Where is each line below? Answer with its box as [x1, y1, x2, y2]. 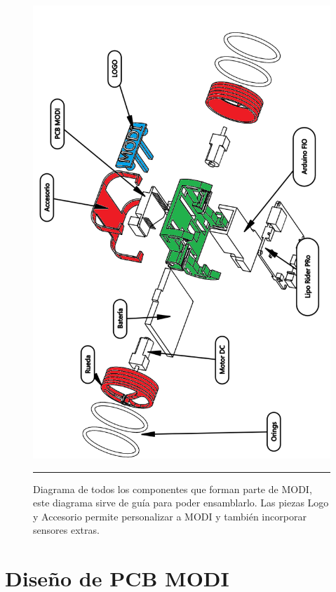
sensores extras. [33, 523, 100, 537]
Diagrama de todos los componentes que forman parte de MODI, [33, 481, 312, 496]
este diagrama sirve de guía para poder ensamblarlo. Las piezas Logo [33, 495, 329, 510]
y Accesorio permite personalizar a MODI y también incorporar [33, 509, 307, 523]
